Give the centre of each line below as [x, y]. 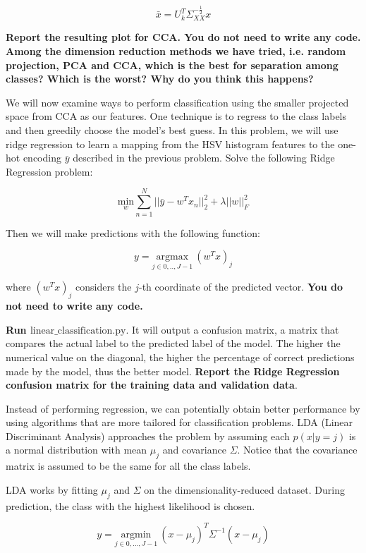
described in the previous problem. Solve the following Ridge [204, 158]
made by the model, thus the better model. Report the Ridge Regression [173, 371]
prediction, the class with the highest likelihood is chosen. [130, 505]
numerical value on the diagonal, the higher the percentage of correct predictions [180, 357]
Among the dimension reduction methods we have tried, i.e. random [176, 51]
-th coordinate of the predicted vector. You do [241, 287]
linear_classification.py [78, 330]
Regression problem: [49, 171]
